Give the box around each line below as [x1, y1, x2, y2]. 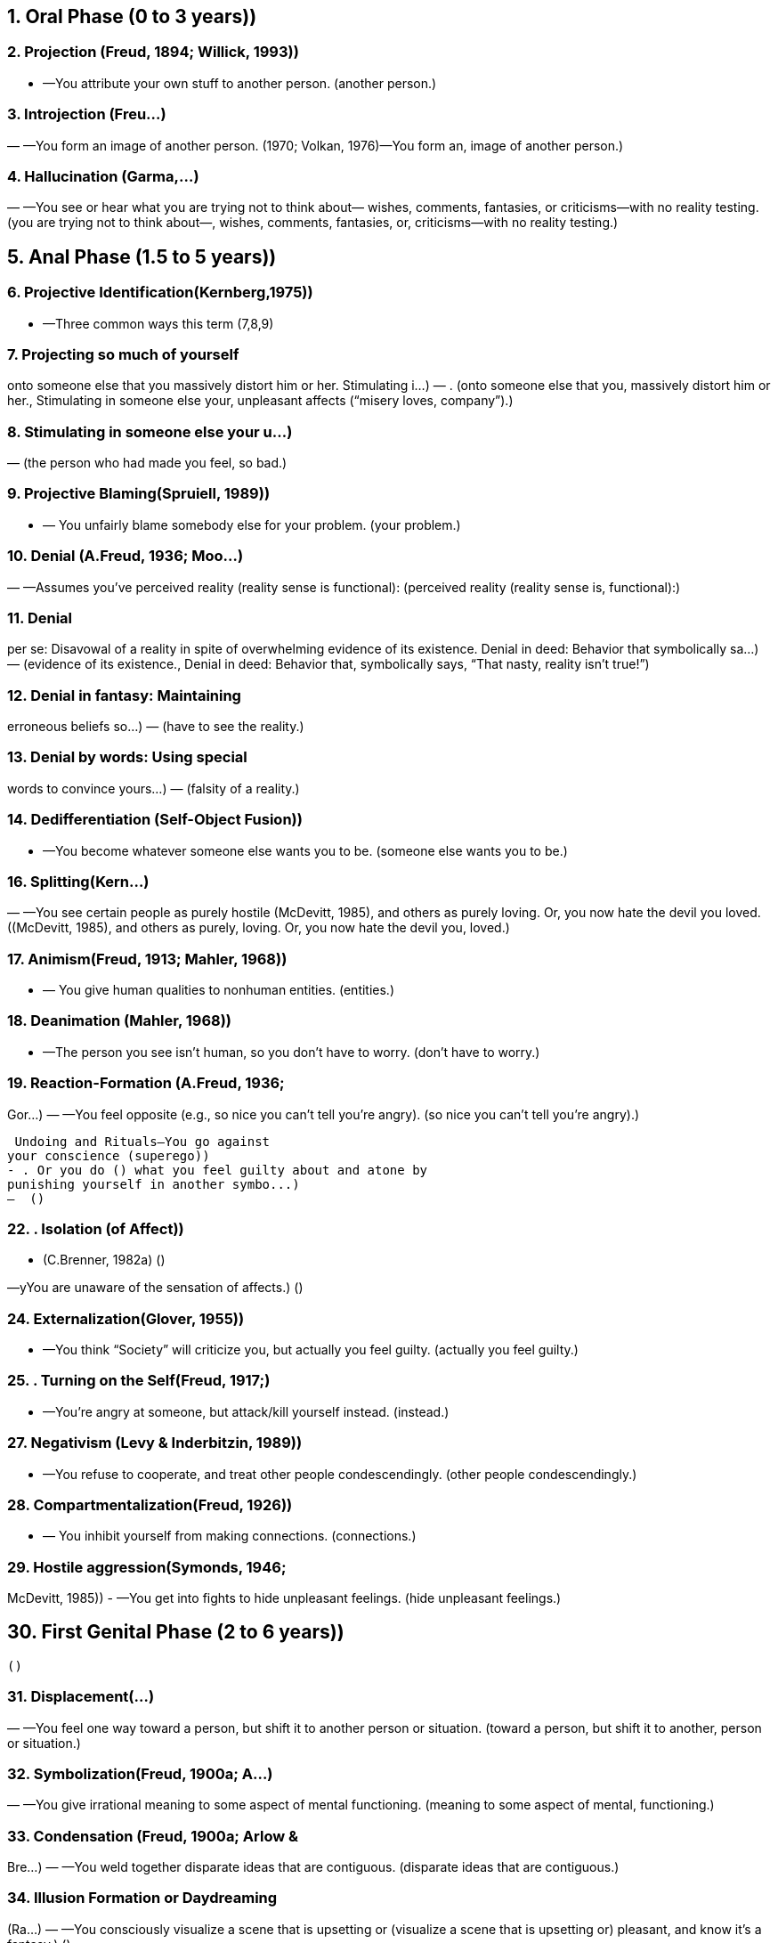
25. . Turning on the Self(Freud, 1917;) [7, 1371, 271, 1390]
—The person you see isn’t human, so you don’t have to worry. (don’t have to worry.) [43, 1044, 540, 1060]
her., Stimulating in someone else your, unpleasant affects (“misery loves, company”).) [7, 393, 514, 409]
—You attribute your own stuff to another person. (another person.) [43, 75, 437, 91]
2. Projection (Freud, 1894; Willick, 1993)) [7, 43, 299, 61]
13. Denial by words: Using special [7, 748, 247, 767]
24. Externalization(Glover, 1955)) [7, 1309, 245, 1328]
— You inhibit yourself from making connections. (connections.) [43, 1528, 417, 1544]
